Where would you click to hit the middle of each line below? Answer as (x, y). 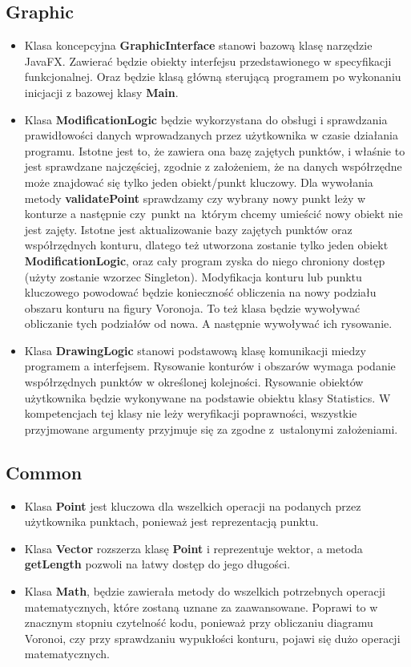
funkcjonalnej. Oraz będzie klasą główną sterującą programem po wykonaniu (213, 77)
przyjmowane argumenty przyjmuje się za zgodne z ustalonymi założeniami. (211, 428)
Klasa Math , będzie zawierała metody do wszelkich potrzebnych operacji (205, 591)
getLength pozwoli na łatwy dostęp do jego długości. (157, 564)
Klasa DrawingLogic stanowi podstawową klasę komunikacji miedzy (195, 350)
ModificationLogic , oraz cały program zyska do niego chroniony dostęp (205, 260)
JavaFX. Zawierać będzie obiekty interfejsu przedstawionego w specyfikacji (208, 61)
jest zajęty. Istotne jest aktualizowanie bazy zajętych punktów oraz (188, 229)
